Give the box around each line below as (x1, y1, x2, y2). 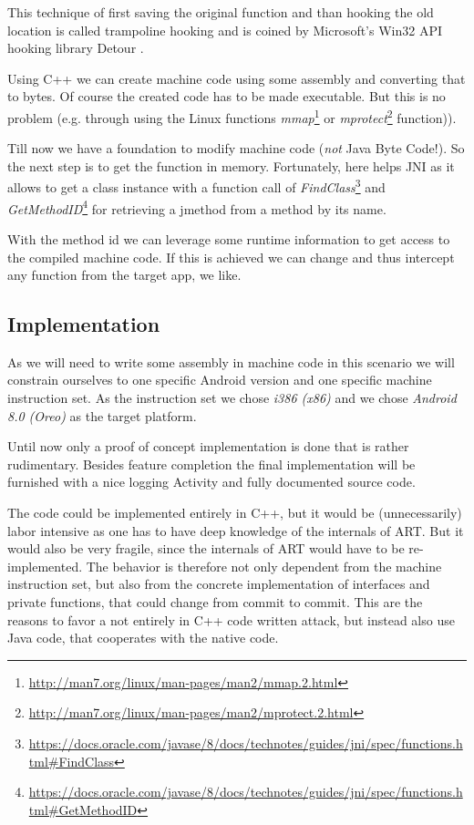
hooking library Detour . (7, 38, 144, 57)
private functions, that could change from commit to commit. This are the (7, 593, 423, 612)
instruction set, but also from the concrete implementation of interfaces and (7, 574, 430, 593)
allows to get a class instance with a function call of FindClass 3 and (7, 175, 386, 197)
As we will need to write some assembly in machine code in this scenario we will (7, 352, 455, 371)
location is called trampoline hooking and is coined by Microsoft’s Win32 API (7, 20, 443, 39)
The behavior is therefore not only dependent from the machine (86, 556, 442, 575)
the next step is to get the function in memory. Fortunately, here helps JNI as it (7, 156, 455, 175)
